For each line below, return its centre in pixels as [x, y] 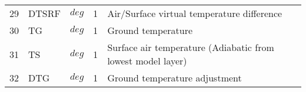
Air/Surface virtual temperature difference [195, 13]
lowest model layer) [147, 61]
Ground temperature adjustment [174, 78]
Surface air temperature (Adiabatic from [191, 47]
